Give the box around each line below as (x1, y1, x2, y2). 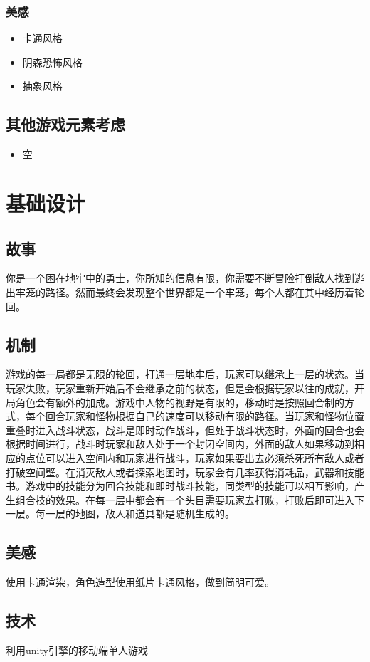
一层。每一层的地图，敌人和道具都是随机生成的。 (6, 506, 235, 521)
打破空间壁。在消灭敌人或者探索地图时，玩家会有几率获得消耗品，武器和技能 (6, 464, 364, 479)
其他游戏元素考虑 (6, 113, 125, 135)
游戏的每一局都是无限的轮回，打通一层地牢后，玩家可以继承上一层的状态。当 (6, 367, 364, 382)
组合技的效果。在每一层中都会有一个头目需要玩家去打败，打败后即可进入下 (15, 492, 364, 507)
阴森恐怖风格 (22, 54, 83, 69)
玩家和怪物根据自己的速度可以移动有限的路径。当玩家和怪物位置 (65, 409, 364, 424)
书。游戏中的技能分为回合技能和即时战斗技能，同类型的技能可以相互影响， (6, 478, 354, 493)
